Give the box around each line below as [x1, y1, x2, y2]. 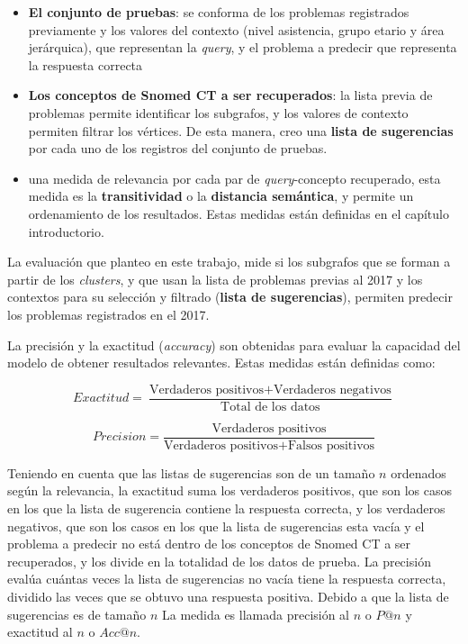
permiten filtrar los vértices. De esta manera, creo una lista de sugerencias [28, 121, 454, 140]
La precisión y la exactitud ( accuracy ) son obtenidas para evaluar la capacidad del [7, 335, 461, 354]
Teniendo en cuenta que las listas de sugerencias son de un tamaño [7, 463, 375, 482]
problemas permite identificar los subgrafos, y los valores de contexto [28, 103, 409, 122]
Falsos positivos [287, 439, 375, 452]
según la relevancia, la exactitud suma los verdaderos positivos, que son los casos [7, 481, 452, 500]
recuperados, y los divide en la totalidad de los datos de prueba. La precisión [7, 551, 431, 570]
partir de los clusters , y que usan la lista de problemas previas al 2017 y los [7, 269, 423, 288]
